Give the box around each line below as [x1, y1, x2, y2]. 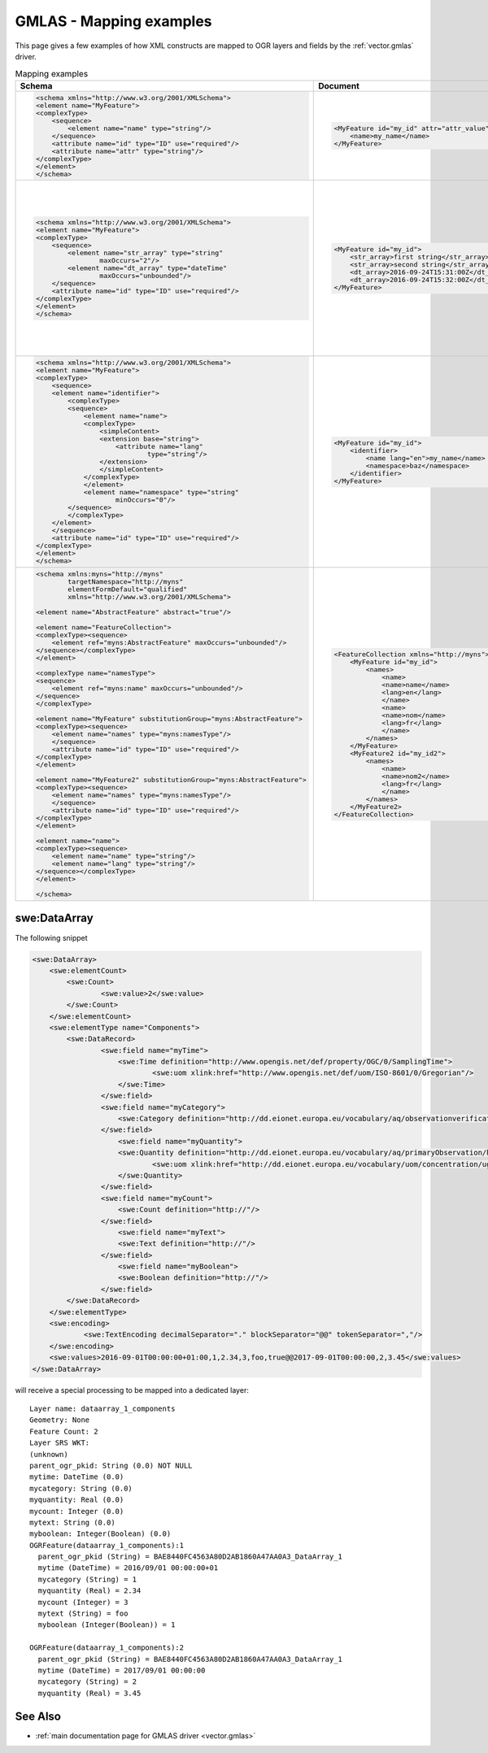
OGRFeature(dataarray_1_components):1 [29, 1541, 185, 1550]
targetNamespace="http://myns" [68, 577, 184, 586]
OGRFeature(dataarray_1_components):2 [29, 1643, 185, 1652]
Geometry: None [29, 1416, 90, 1425]
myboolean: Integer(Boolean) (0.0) [29, 1529, 172, 1538]
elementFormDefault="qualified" [68, 585, 188, 594]
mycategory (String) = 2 [37, 1677, 137, 1686]
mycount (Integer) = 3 [37, 1598, 129, 1607]
